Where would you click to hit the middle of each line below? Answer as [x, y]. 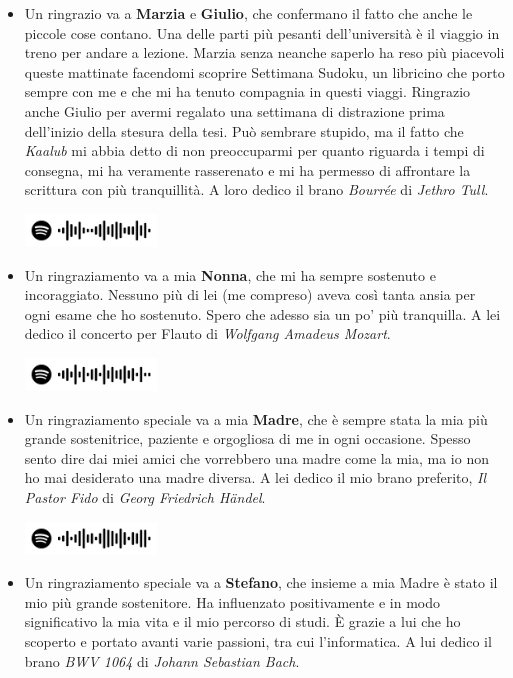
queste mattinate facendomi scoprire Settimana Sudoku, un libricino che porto [264, 71]
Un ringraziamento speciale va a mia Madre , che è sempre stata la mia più [256, 418]
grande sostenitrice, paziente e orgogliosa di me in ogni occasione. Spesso [247, 438]
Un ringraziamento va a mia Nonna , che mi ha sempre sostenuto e [230, 274]
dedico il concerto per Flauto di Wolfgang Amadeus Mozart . [207, 333]
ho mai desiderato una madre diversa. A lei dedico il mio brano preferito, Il [255, 477]
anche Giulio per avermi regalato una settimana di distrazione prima [234, 110]
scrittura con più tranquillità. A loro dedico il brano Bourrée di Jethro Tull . [256, 189]
